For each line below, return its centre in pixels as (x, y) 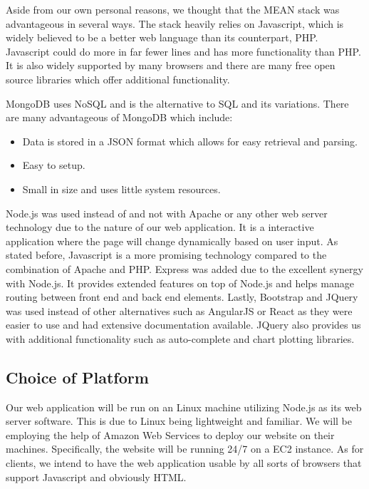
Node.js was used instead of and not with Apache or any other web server (167, 213)
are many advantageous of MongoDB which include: (119, 117)
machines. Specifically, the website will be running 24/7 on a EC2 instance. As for (185, 449)
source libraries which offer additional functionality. (118, 79)
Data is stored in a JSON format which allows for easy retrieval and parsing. (190, 141)
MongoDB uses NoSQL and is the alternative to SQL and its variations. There (177, 103)
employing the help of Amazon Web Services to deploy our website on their (170, 434)
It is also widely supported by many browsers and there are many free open (171, 65)
